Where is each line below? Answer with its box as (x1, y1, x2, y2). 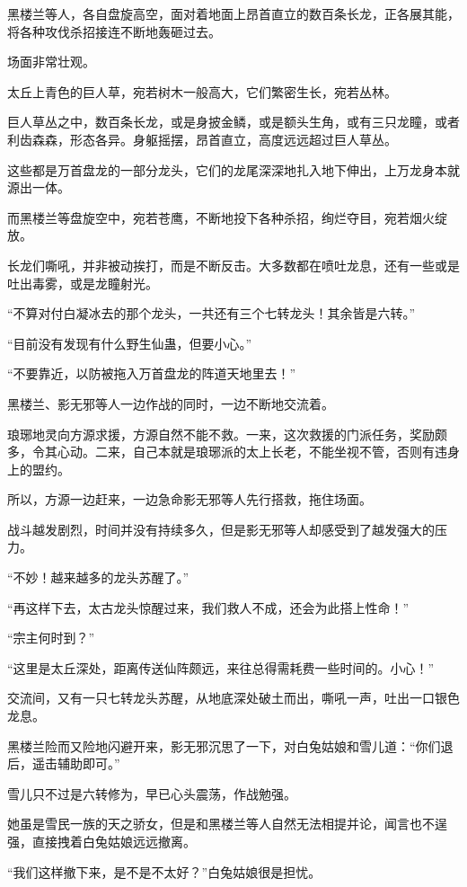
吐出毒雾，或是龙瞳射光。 (7, 273, 158, 292)
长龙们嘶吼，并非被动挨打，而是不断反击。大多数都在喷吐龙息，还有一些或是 (7, 255, 460, 274)
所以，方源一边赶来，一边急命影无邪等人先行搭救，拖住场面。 (7, 490, 372, 509)
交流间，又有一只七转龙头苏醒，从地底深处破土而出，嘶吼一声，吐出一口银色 (7, 688, 460, 707)
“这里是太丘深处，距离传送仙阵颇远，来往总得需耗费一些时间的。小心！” (7, 658, 435, 677)
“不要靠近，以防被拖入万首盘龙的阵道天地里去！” (7, 364, 296, 383)
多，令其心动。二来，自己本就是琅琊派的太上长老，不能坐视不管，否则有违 (7, 442, 447, 461)
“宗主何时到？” (7, 628, 95, 647)
